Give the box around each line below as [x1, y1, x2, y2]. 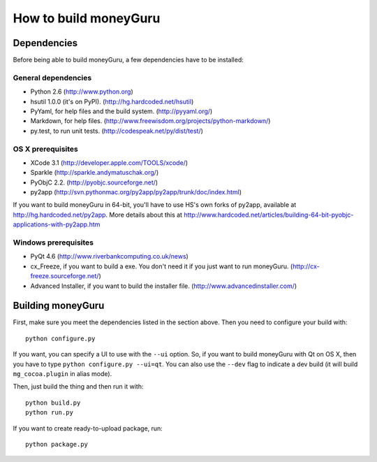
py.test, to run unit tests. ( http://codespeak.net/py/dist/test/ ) [30, 127, 204, 135]
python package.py [25, 440, 89, 448]
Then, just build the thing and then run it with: [13, 382, 144, 391]
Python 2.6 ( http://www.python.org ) [30, 87, 133, 96]
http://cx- [292, 262, 320, 270]
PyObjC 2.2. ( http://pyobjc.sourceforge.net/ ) [30, 178, 158, 187]
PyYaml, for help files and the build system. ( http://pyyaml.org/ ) [30, 107, 213, 115]
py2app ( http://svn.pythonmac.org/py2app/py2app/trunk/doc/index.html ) [30, 188, 242, 196]
